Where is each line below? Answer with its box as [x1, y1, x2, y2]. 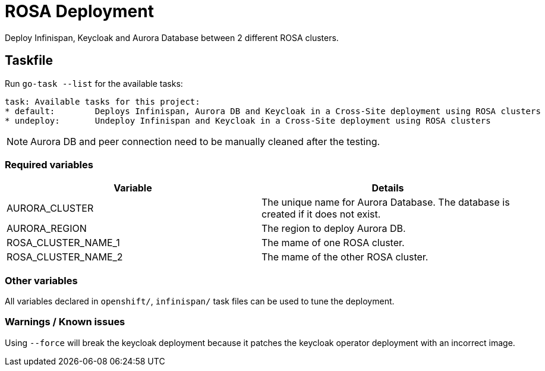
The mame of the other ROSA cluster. [262, 251, 429, 263]
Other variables [5, 274, 78, 287]
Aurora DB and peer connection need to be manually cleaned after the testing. [30, 135, 380, 147]
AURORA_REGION [7, 222, 87, 235]
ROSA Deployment [5, 1, 154, 21]
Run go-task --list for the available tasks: [5, 78, 183, 89]
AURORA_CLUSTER [7, 202, 94, 215]
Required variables [5, 158, 93, 171]
